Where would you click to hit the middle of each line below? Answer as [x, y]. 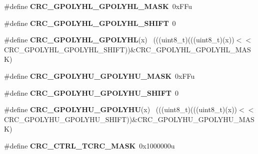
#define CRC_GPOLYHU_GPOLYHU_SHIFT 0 [91, 92]
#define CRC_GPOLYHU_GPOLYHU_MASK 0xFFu [99, 76]
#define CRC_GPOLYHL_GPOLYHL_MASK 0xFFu [98, 6]
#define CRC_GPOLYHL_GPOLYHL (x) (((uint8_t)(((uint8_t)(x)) [119, 40]
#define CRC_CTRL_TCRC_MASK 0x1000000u [89, 145]
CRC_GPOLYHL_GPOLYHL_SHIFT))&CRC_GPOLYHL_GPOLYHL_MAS [127, 49]
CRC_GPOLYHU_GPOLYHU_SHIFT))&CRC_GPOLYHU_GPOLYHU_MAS [129, 119]
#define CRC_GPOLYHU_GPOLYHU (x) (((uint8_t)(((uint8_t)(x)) [121, 109]
